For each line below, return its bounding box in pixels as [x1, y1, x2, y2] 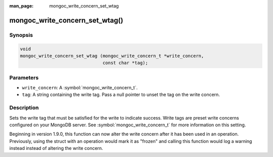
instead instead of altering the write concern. [9, 145, 103, 151]
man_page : [9, 3, 34, 9]
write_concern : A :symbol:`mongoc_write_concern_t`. [22, 85, 138, 91]
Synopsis [9, 31, 33, 38]
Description [9, 104, 39, 111]
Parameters [9, 74, 39, 81]
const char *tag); [102, 60, 149, 66]
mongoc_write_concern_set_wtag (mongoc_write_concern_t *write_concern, [20, 53, 204, 59]
